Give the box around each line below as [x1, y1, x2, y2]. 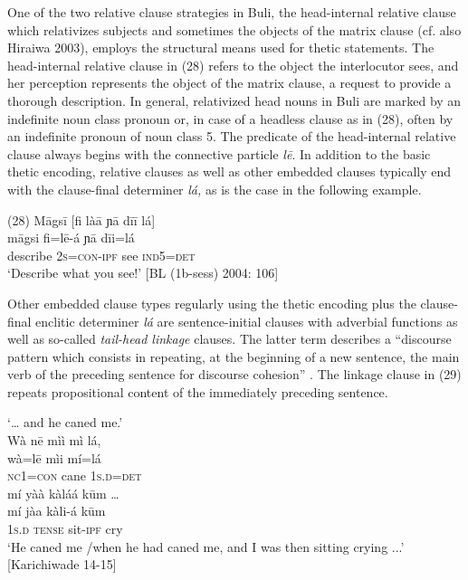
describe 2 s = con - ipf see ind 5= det [7, 245, 196, 264]
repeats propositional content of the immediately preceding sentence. [7, 382, 388, 401]
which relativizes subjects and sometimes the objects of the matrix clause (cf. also [7, 20, 462, 39]
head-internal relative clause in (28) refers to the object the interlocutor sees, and [7, 55, 459, 74]
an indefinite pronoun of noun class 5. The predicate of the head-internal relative [7, 127, 456, 146]
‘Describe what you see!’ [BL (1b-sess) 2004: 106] [7, 263, 279, 282]
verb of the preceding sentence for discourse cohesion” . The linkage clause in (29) [7, 365, 462, 384]
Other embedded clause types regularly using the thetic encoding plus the [7, 293, 416, 312]
